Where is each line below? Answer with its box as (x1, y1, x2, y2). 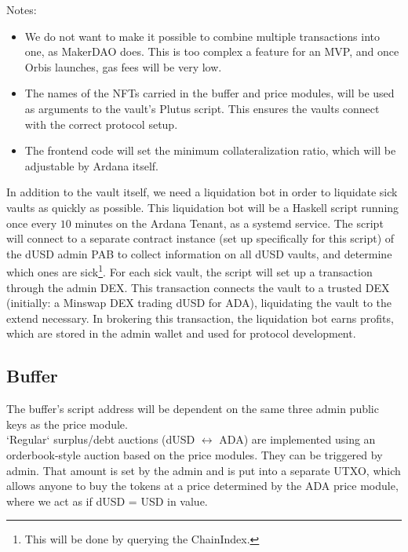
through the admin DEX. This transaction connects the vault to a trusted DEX (6, 279, 390, 295)
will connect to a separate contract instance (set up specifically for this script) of (6, 230, 395, 247)
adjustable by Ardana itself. (24, 157, 158, 174)
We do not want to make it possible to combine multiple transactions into (24, 27, 381, 44)
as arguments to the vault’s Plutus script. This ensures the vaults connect (24, 100, 380, 116)
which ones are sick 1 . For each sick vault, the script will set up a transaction (6, 261, 373, 280)
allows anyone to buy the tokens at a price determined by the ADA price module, (6, 477, 399, 494)
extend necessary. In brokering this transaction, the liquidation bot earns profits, (6, 309, 394, 326)
